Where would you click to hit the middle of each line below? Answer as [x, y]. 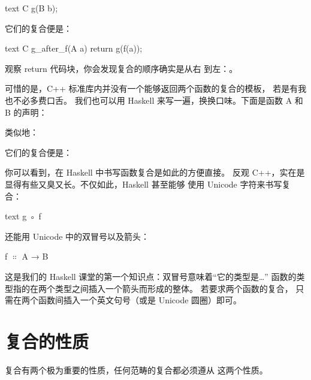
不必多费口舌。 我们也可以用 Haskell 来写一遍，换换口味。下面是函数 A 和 [158, 100]
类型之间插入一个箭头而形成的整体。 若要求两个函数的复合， [174, 288]
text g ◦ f [23, 216]
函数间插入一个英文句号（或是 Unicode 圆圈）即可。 [140, 300]
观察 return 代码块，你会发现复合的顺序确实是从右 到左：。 [121, 68]
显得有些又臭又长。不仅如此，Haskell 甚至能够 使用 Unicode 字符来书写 [144, 184]
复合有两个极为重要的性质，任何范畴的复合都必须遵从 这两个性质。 [136, 370]
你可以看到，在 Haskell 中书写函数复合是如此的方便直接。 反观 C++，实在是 [155, 172]
